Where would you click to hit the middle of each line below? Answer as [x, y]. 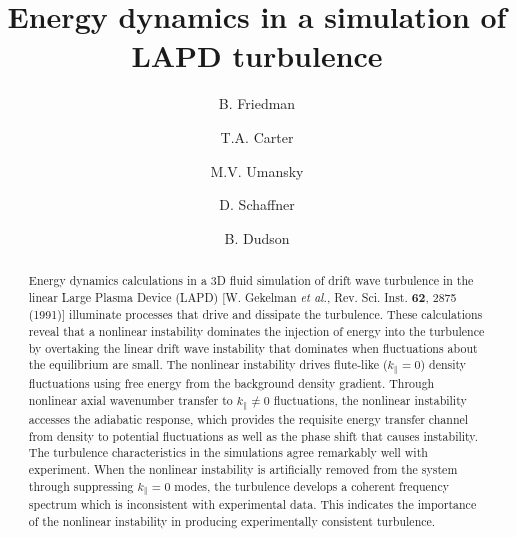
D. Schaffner [257, 204]
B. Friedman [257, 103]
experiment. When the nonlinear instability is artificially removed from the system [243, 468]
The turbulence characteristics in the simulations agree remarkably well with [228, 452]
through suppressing [81, 485]
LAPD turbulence [257, 55]
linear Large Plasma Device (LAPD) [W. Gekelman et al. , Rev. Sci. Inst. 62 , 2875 [242, 297]
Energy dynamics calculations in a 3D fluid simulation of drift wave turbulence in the [251, 280]
